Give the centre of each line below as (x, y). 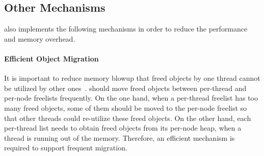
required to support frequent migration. (66, 148)
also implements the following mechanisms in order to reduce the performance (126, 29)
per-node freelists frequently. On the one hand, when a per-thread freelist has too (131, 98)
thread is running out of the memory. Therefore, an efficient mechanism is (120, 137)
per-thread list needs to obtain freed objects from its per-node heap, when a (123, 128)
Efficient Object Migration (51, 58)
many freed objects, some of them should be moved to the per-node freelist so (126, 107)
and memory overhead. (40, 38)
